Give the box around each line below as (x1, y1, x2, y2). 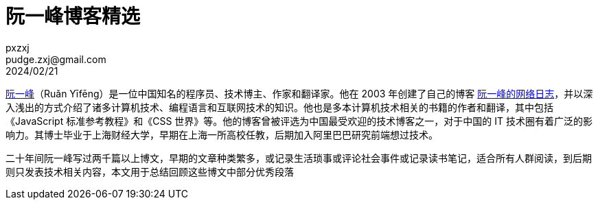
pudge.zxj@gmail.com (5, 53, 106, 65)
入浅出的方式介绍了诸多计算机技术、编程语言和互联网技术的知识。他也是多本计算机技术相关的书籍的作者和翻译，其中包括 (5, 101, 553, 113)
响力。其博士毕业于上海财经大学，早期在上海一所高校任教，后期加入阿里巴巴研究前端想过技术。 (5, 128, 438, 141)
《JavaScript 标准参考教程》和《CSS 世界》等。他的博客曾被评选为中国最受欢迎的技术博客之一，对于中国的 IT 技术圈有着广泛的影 (5, 114, 593, 127)
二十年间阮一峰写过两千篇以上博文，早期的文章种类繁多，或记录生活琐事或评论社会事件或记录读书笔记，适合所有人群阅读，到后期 (5, 152, 592, 164)
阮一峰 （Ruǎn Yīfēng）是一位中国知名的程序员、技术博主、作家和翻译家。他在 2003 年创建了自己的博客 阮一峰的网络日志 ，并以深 (5, 87, 593, 99)
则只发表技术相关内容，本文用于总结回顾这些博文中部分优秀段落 (5, 165, 294, 178)
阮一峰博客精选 (5, 5, 141, 28)
